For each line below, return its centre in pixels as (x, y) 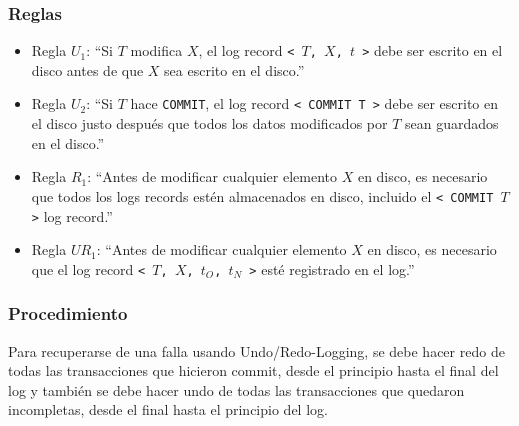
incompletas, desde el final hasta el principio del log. (168, 409)
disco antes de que (87, 69)
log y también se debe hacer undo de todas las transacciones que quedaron (236, 389)
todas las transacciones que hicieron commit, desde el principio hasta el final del (253, 370)
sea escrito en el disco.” (234, 69)
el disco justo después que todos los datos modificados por (209, 123)
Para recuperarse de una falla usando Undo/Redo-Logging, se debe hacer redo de (256, 350)
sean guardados (452, 123)
